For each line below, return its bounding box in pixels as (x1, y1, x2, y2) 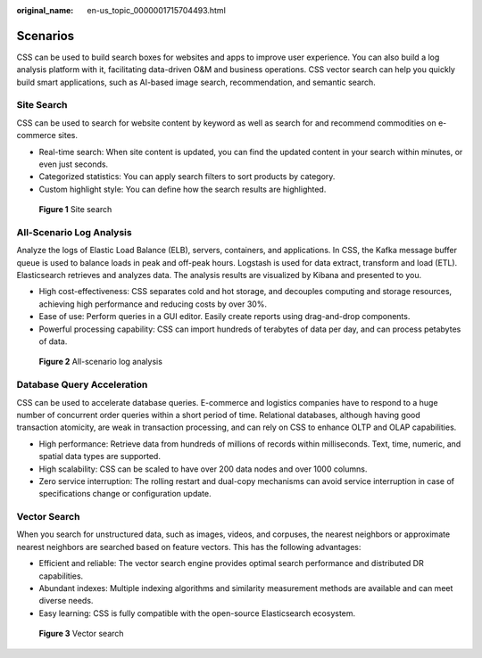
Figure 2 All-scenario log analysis (38, 357, 162, 367)
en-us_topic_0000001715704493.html (87, 5, 227, 15)
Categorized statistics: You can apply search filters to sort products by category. (38, 171, 336, 182)
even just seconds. (38, 159, 109, 169)
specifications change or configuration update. (38, 489, 212, 499)
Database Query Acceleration (16, 379, 148, 391)
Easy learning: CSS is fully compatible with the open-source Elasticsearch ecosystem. (38, 607, 356, 619)
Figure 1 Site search (38, 204, 112, 215)
